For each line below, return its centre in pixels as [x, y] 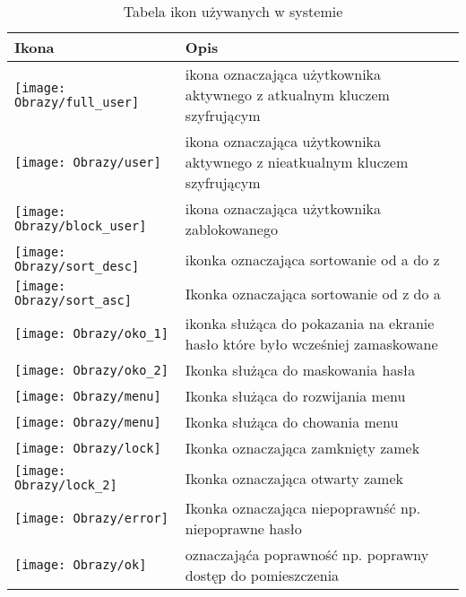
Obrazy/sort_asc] [73, 300]
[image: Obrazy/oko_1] [91, 333]
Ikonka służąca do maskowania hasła [300, 370]
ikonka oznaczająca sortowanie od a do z [312, 259]
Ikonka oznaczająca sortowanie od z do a [313, 293]
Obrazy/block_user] [81, 226]
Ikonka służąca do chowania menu [292, 422]
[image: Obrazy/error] [91, 518]
